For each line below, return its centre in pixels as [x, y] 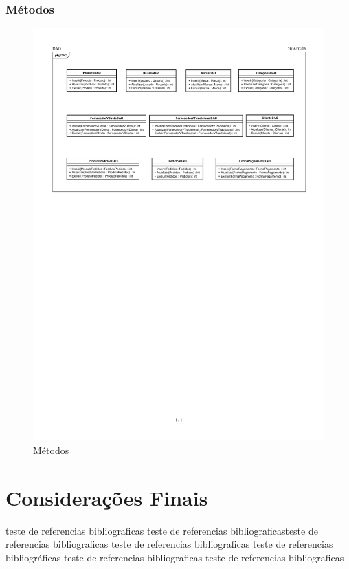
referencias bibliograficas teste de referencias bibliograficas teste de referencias [169, 544]
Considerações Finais [107, 497]
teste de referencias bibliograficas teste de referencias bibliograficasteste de [162, 530]
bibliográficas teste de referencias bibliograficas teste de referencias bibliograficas [175, 557]
